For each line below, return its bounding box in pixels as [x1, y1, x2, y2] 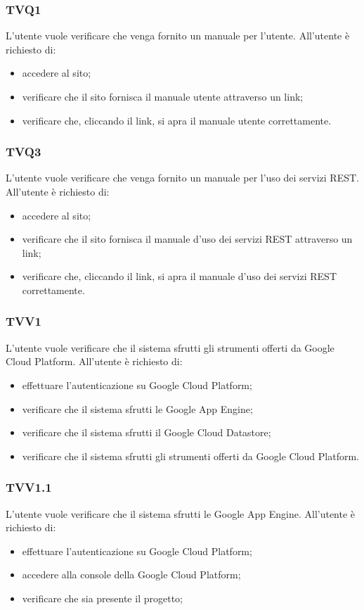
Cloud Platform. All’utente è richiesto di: [6, 354, 183, 369]
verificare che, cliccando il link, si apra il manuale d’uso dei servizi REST [22, 269, 337, 284]
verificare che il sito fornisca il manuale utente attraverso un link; [22, 89, 304, 103]
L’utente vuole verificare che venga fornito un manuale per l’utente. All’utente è [6, 28, 350, 43]
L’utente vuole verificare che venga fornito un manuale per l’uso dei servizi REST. [6, 170, 359, 185]
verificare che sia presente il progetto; [22, 590, 183, 605]
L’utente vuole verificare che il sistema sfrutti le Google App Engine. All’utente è [6, 506, 356, 521]
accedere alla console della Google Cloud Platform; [22, 567, 241, 582]
